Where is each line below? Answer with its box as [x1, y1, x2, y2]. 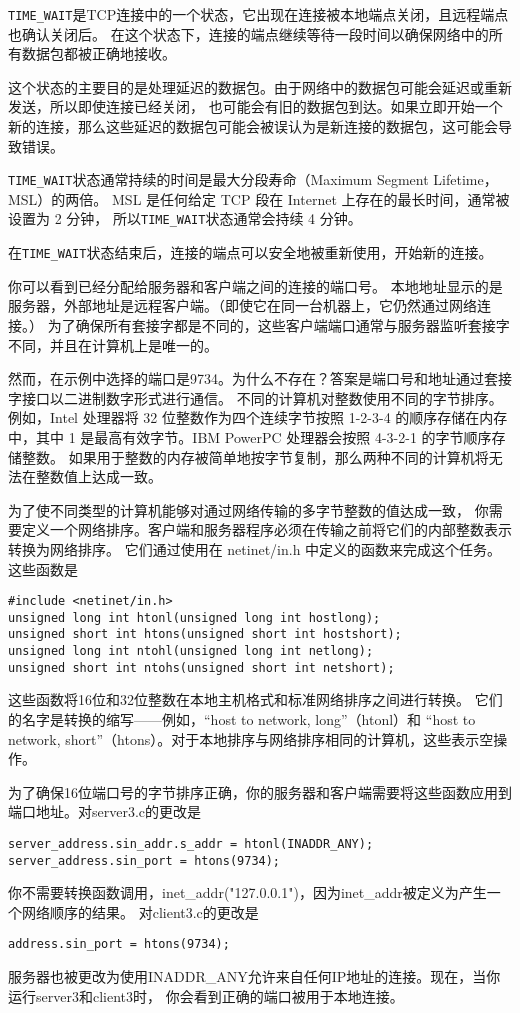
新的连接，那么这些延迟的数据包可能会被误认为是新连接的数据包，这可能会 [8, 116, 498, 137]
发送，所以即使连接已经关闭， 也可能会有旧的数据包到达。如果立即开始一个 [8, 96, 503, 117]
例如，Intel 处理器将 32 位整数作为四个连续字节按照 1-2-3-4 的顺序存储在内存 [8, 407, 508, 428]
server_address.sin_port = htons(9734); [8, 853, 281, 868]
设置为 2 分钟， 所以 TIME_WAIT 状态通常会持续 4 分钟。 [8, 208, 362, 229]
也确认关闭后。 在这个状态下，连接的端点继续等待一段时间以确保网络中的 [8, 23, 489, 44]
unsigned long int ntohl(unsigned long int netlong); [8, 644, 374, 659]
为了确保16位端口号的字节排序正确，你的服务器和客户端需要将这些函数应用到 [8, 781, 512, 802]
